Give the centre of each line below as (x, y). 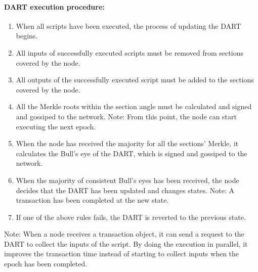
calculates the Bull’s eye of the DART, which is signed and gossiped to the (132, 153)
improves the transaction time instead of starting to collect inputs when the (122, 254)
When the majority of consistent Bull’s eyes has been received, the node (127, 180)
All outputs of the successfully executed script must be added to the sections (135, 80)
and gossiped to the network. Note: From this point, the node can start (126, 116)
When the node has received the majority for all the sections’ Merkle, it (127, 143)
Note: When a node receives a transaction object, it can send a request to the (124, 234)
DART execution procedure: (54, 6)
